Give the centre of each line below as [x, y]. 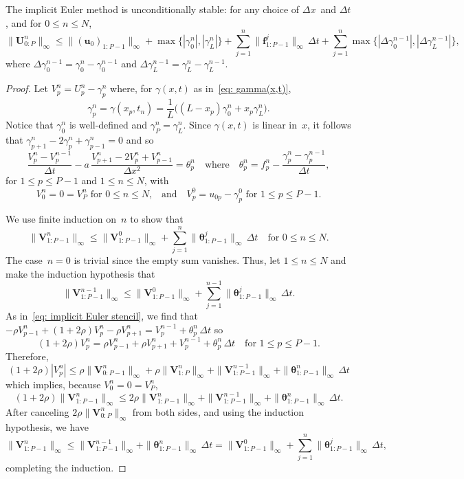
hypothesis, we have [47, 426]
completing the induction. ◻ [66, 468]
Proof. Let [27, 88]
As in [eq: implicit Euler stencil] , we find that [102, 316]
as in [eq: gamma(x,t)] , [242, 88]
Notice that [30, 124]
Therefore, [27, 356]
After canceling [37, 411]
